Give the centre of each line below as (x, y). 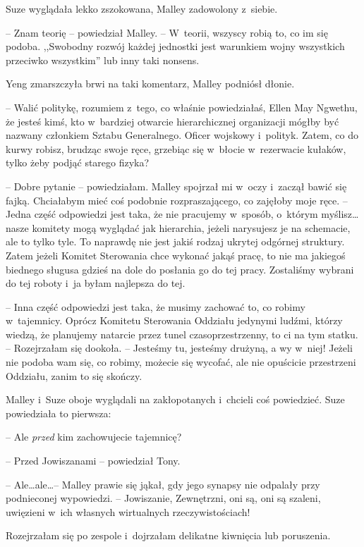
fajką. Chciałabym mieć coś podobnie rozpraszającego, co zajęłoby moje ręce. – (177, 200)
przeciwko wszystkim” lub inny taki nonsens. (103, 60)
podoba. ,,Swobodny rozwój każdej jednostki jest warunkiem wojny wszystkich (175, 46)
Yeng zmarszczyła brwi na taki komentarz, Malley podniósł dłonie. (150, 84)
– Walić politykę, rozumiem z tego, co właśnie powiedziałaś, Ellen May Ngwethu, (182, 107)
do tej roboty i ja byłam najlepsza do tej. (96, 283)
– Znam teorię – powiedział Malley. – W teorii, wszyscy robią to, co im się (167, 32)
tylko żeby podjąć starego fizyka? (78, 162)
